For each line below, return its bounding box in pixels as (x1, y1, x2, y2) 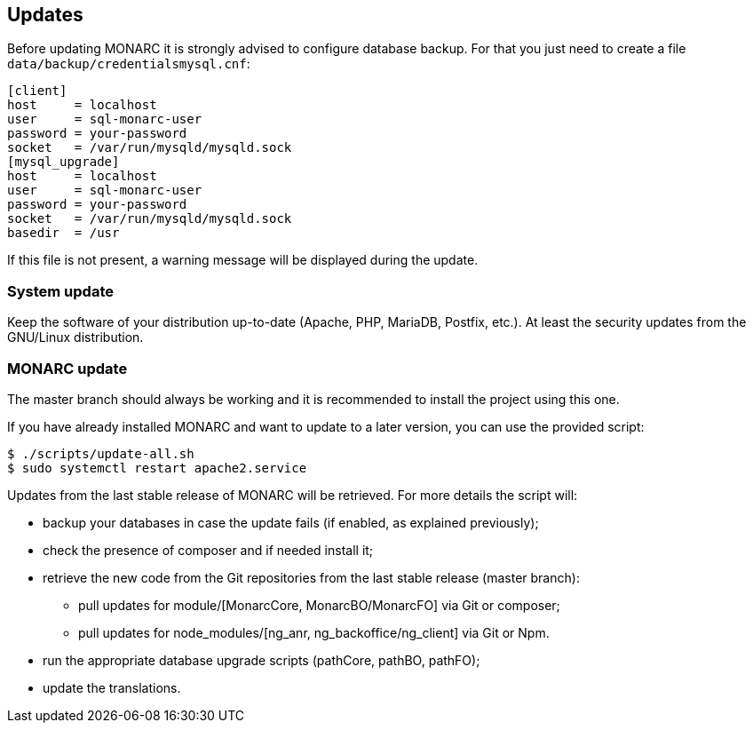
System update (7, 282, 114, 300)
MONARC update (7, 359, 128, 377)
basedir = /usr (7, 226, 120, 241)
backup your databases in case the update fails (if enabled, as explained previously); (43, 514, 539, 530)
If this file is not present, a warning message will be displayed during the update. (7, 252, 479, 268)
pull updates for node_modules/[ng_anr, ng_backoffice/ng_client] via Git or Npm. (78, 624, 550, 640)
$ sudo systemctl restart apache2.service (7, 460, 307, 475)
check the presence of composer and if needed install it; (43, 542, 374, 558)
